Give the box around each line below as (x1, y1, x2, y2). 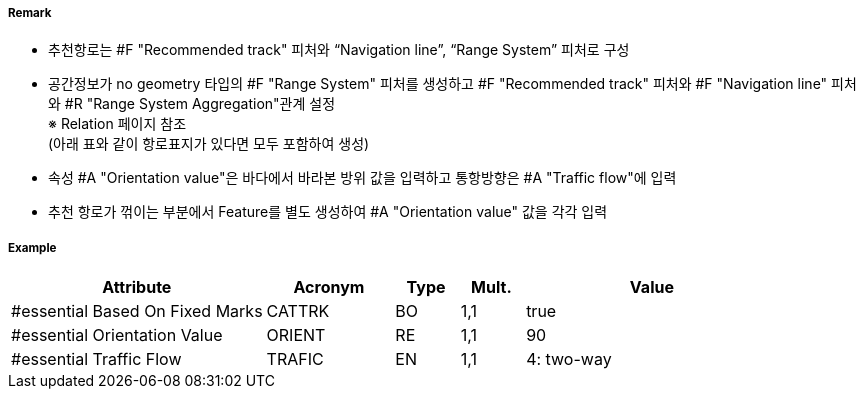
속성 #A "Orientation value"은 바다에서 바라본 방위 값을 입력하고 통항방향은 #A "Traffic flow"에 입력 (48, 169, 677, 187)
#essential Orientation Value (11, 325, 223, 346)
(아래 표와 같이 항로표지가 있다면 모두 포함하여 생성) (48, 135, 370, 153)
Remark (8, 6, 52, 20)
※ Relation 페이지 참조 (48, 115, 187, 133)
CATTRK (266, 301, 330, 322)
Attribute (102, 277, 172, 298)
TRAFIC (266, 349, 324, 370)
